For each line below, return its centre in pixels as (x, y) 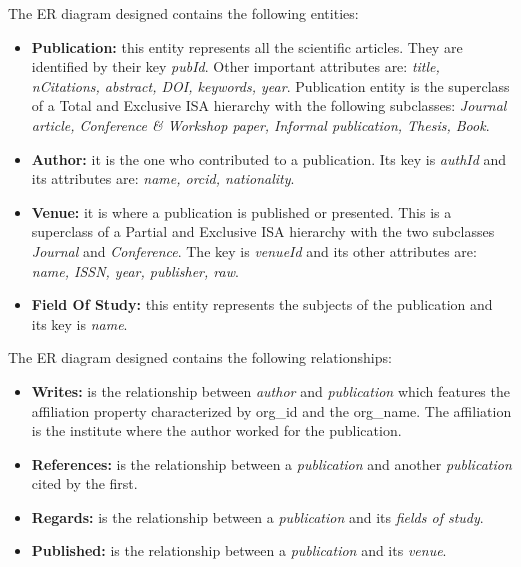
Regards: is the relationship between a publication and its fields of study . (257, 516)
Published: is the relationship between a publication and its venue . (239, 550)
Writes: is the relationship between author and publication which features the (270, 390)
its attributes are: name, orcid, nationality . (163, 178)
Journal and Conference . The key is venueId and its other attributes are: (254, 250)
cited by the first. (84, 483)
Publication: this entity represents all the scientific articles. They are (247, 46)
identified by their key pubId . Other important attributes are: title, (235, 66)
